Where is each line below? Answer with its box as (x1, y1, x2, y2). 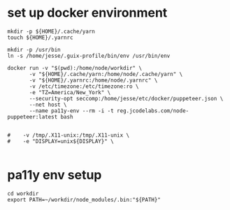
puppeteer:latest (7, 113, 58, 120)
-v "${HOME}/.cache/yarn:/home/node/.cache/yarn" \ (29, 70, 183, 77)
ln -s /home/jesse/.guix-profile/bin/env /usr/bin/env (7, 52, 171, 59)
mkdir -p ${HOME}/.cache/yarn (7, 28, 96, 35)
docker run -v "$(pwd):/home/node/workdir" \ (7, 64, 142, 71)
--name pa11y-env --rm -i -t (29, 107, 114, 114)
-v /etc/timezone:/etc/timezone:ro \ (29, 82, 139, 90)
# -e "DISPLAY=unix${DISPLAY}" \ (7, 137, 114, 144)
